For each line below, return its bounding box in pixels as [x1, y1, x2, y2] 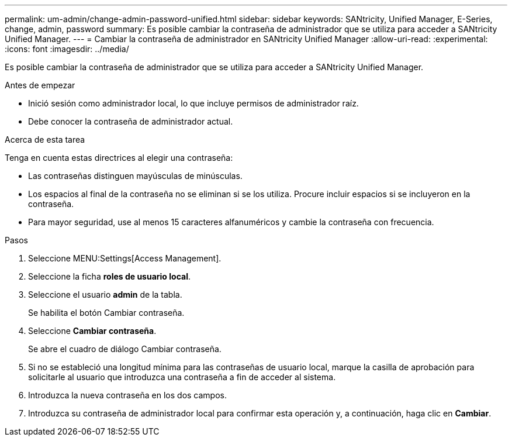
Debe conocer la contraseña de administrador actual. [28, 116, 233, 126]
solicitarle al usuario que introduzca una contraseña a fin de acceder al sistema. [28, 372, 336, 382]
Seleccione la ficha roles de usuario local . [28, 271, 191, 281]
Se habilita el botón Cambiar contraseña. [28, 308, 185, 318]
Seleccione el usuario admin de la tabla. [28, 290, 182, 299]
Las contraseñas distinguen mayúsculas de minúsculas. [28, 171, 243, 181]
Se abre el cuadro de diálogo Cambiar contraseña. [28, 344, 222, 354]
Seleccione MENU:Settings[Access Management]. [28, 253, 222, 263]
